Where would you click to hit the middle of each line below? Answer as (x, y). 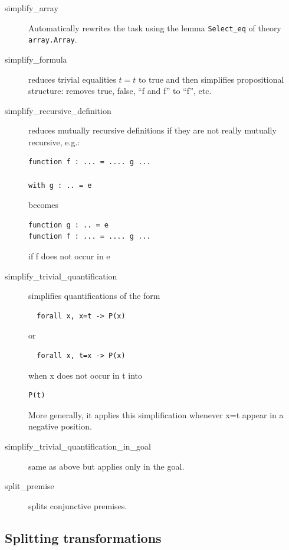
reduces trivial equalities (72, 79)
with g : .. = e (60, 185)
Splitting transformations (83, 537)
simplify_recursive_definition (58, 110)
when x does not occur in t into (86, 375)
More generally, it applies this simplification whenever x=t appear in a (156, 414)
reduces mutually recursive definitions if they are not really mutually (152, 130)
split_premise (29, 486)
